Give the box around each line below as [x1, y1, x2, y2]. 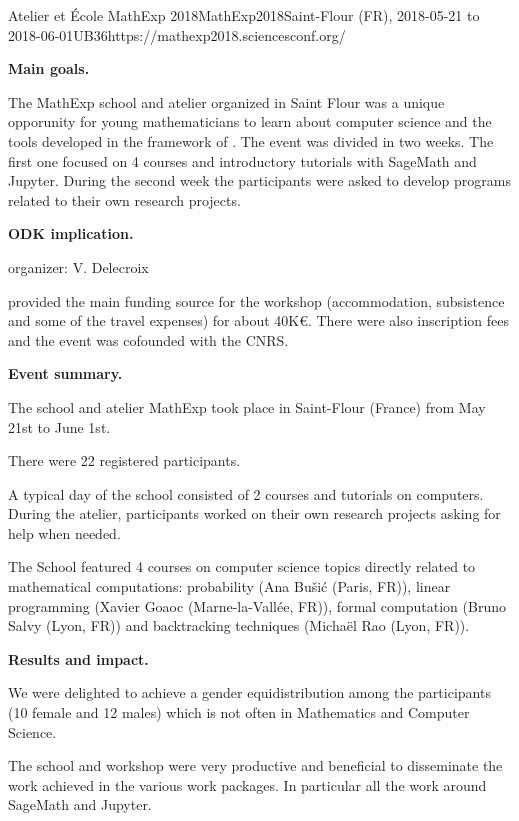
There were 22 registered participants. [8, 450, 241, 471]
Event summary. [8, 363, 123, 384]
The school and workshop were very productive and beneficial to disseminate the [8, 755, 503, 776]
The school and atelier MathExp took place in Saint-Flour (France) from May [8, 396, 486, 417]
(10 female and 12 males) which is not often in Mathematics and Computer [8, 702, 470, 723]
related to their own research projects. [8, 189, 241, 210]
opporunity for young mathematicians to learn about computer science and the [8, 111, 492, 132]
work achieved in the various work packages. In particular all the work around [8, 774, 487, 795]
